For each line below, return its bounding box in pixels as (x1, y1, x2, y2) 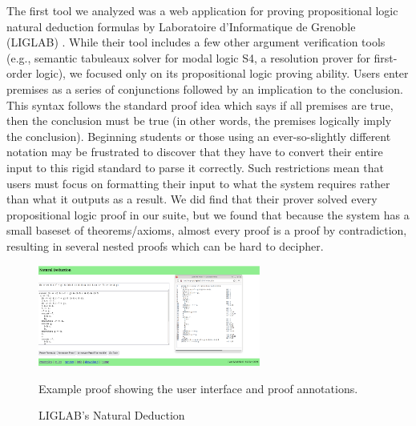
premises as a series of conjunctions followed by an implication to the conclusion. (6, 80, 403, 97)
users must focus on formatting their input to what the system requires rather (6, 175, 390, 191)
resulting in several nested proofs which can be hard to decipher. (6, 237, 324, 254)
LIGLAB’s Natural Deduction (38, 407, 185, 424)
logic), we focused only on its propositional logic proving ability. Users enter (35, 65, 409, 82)
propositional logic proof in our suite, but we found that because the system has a (6, 206, 410, 223)
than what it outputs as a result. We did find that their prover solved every (6, 191, 378, 207)
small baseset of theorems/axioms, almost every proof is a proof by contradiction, (6, 222, 407, 239)
